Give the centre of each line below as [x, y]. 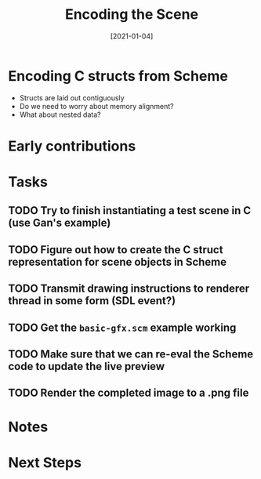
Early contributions [72, 146]
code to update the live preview [87, 367]
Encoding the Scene [132, 15]
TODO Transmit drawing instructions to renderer [129, 289]
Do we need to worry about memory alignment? [96, 106]
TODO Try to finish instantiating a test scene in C [130, 210]
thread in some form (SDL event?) [92, 301]
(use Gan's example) [60, 223]
